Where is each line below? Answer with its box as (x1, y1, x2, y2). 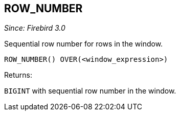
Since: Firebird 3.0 (4, 24, 65, 33)
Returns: (4, 71, 33, 80)
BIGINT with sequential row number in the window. (4, 86, 176, 96)
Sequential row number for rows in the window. (4, 39, 163, 49)
